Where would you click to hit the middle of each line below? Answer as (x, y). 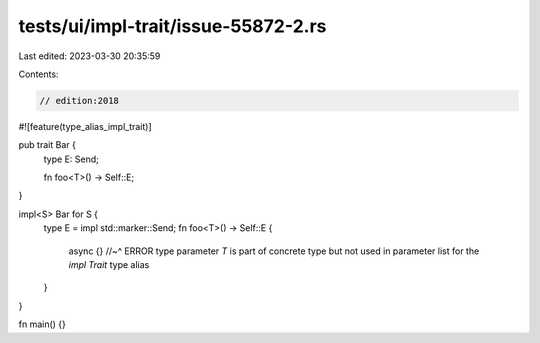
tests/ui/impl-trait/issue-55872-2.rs (172, 26)
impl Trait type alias (109, 265)
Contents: (38, 74)
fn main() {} (42, 324)
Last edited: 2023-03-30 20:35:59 (89, 56)
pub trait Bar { (47, 145)
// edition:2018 (79, 100)
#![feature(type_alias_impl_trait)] (85, 126)
